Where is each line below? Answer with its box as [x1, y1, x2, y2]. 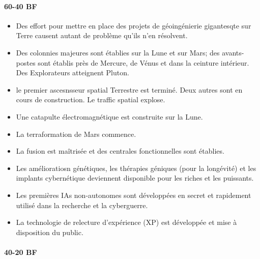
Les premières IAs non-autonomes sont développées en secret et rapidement [16, 189, 251, 200]
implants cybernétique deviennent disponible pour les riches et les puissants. [16, 172, 254, 183]
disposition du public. [16, 226, 83, 237]
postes [16, 57, 36, 68]
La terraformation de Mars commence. [16, 128, 136, 139]
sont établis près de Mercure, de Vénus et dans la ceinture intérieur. [38, 57, 249, 68]
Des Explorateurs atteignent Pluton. [16, 67, 129, 78]
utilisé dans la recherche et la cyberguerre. [16, 199, 148, 210]
